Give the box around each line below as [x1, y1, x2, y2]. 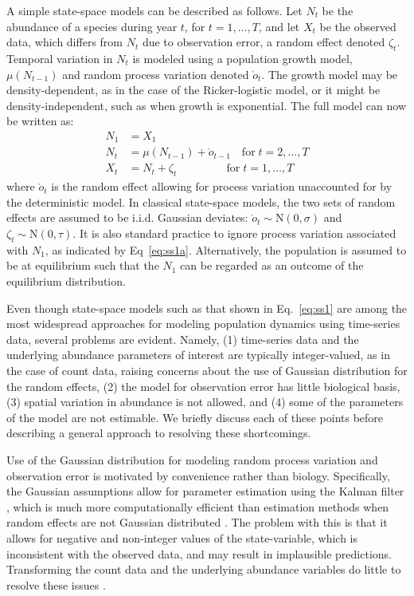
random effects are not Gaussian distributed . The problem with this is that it [6, 514, 388, 531]
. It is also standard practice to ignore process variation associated [72, 225, 396, 242]
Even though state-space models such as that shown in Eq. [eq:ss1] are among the [6, 299, 408, 316]
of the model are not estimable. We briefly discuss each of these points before [6, 409, 384, 425]
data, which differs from [6, 34, 123, 50]
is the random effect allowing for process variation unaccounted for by [51, 178, 393, 195]
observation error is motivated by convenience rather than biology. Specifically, [6, 467, 390, 484]
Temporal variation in [6, 49, 113, 66]
